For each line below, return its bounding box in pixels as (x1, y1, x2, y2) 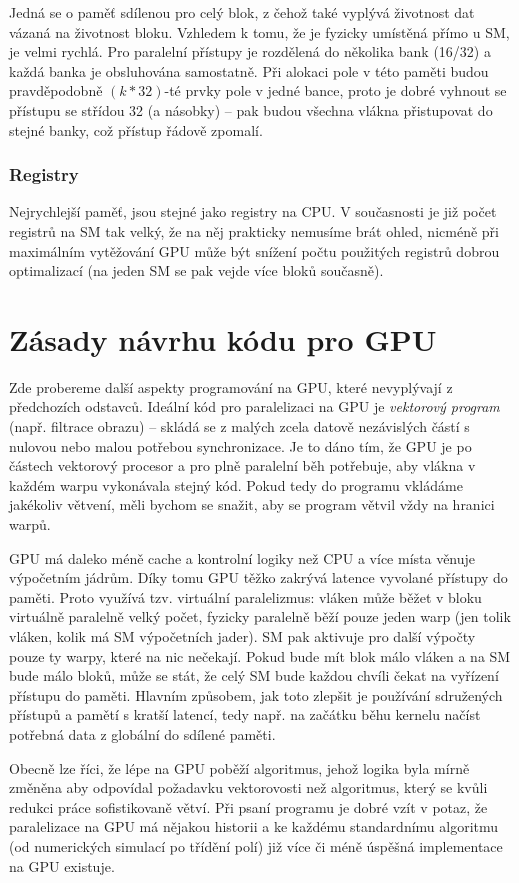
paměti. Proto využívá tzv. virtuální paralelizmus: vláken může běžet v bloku (9, 586, 482, 607)
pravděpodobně (9, 80, 103, 101)
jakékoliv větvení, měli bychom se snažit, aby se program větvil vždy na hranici (9, 494, 495, 515)
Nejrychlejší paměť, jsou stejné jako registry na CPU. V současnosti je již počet (9, 201, 497, 222)
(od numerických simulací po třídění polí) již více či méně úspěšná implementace (9, 835, 503, 856)
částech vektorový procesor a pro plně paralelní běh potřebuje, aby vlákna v (9, 455, 476, 476)
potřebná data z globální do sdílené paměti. (9, 723, 276, 744)
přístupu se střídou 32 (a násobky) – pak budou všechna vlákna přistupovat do (9, 99, 493, 120)
